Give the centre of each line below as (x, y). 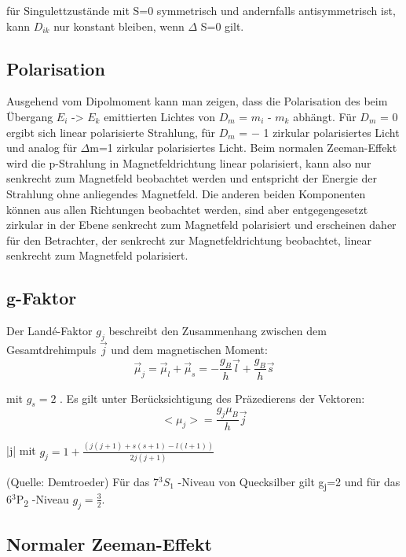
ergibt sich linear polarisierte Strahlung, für (111, 132)
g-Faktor (42, 298)
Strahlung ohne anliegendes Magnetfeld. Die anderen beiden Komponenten (186, 193)
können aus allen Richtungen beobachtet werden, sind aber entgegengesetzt (187, 209)
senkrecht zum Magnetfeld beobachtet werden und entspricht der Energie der (192, 178)
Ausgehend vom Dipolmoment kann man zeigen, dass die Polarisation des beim (197, 101)
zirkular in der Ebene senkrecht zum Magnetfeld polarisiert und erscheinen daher (201, 225)
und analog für (42, 148)
